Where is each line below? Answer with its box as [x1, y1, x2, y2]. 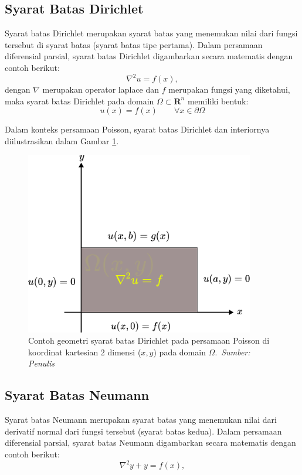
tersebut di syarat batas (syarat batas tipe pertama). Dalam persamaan [5, 38, 263, 50]
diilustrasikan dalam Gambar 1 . [5, 134, 119, 147]
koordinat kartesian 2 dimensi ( [28, 345, 141, 358]
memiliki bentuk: [187, 94, 249, 107]
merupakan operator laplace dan [42, 83, 160, 96]
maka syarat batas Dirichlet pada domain [5, 94, 154, 107]
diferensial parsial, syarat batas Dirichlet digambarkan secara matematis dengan [5, 50, 293, 62]
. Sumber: [215, 345, 250, 358]
